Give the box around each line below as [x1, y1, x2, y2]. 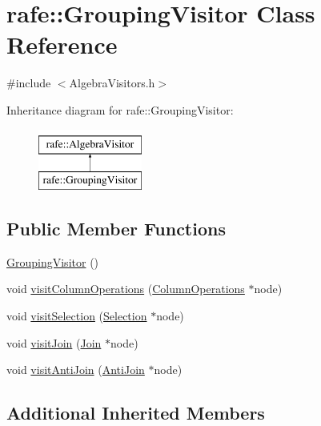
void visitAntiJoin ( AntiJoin [6, 361, 145, 378]
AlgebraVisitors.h [69, 74, 155, 91]
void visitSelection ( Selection [6, 307, 147, 324]
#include [6, 74, 51, 91]
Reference [6, 28, 118, 61]
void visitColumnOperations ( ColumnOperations [6, 280, 245, 297]
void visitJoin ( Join [6, 334, 102, 351]
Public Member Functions [6, 216, 226, 241]
